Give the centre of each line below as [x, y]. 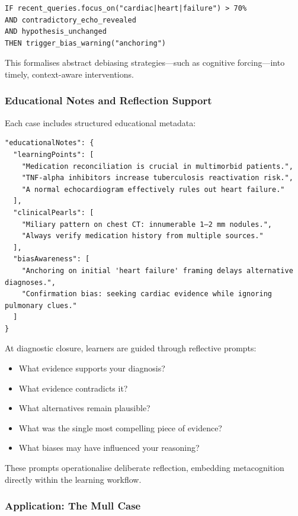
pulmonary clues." [41, 305]
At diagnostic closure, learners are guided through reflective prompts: [131, 348]
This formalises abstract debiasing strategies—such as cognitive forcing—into [145, 63]
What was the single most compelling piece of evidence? [120, 427]
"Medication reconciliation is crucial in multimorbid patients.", [157, 166]
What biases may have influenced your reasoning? [109, 448]
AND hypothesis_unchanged [56, 32]
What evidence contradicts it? [73, 388]
